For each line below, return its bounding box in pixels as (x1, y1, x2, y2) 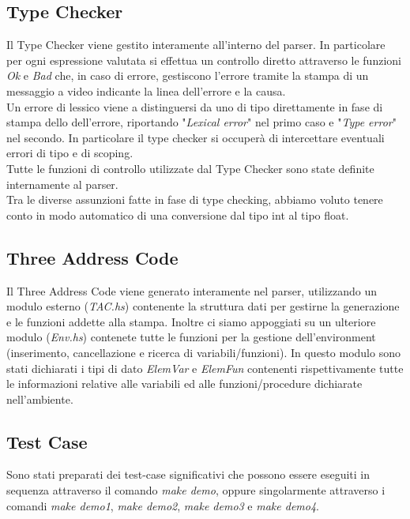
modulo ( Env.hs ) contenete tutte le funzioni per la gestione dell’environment (6, 329, 376, 345)
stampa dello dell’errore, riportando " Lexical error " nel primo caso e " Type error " (6, 114, 397, 130)
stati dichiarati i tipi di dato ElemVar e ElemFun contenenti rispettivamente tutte (6, 359, 404, 376)
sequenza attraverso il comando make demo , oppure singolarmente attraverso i (6, 482, 386, 498)
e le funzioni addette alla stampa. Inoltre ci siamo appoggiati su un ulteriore (6, 313, 376, 329)
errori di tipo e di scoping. (6, 145, 134, 161)
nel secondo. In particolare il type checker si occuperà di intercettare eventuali (6, 129, 385, 145)
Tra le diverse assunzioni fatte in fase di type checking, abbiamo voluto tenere (6, 191, 383, 208)
